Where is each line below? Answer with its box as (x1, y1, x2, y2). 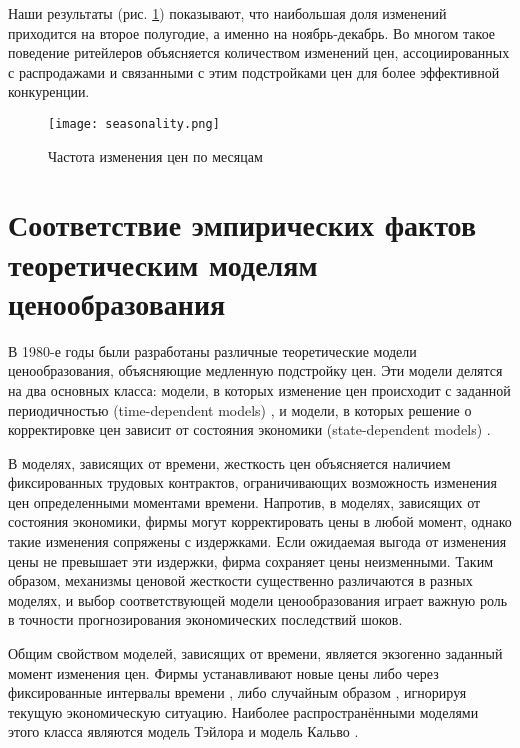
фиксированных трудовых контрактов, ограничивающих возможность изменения (8, 472, 498, 493)
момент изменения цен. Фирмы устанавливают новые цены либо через (8, 662, 439, 683)
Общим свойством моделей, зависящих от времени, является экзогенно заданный (8, 643, 503, 664)
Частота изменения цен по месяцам (48, 145, 263, 166)
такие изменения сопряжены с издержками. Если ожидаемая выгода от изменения (8, 531, 507, 552)
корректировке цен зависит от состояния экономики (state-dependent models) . (8, 419, 491, 440)
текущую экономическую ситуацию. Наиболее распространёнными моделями (8, 701, 479, 722)
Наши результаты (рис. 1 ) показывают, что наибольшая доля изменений (8, 3, 447, 23)
